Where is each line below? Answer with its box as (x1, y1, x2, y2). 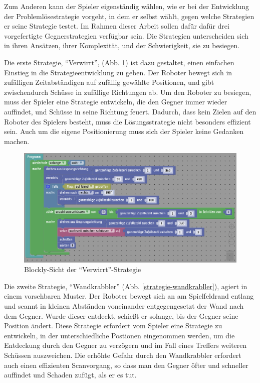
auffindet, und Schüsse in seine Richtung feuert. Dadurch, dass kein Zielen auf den (4, 106, 256, 116)
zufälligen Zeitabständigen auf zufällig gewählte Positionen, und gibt (4, 77, 214, 87)
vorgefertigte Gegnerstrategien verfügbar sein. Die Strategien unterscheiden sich (4, 30, 248, 41)
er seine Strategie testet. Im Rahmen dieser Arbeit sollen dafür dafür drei (4, 21, 229, 31)
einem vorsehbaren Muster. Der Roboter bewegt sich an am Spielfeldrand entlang (4, 291, 254, 301)
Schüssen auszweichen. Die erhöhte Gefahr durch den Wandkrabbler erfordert (4, 350, 241, 360)
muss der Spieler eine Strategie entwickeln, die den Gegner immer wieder (4, 96, 227, 107)
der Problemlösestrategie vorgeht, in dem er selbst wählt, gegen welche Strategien (4, 11, 254, 21)
